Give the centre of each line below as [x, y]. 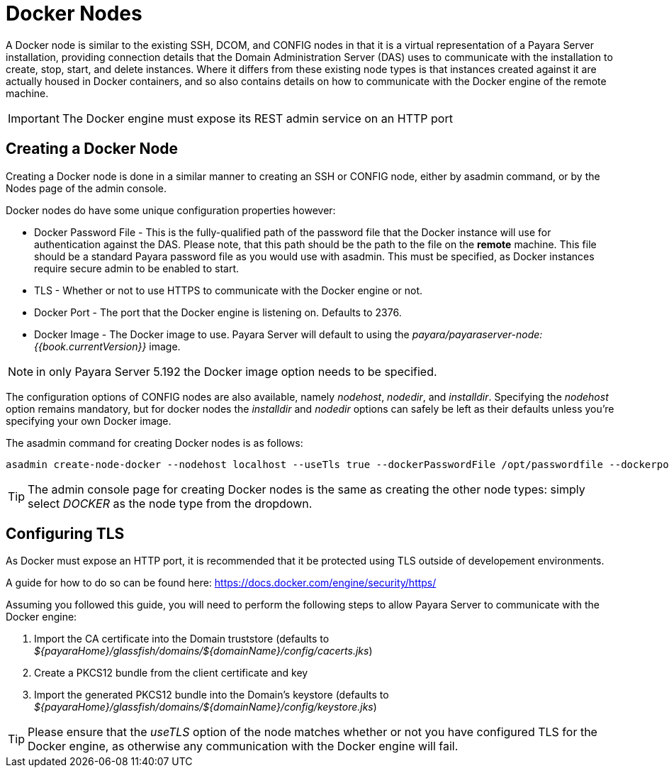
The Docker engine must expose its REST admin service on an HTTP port [257, 118]
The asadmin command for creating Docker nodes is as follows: [154, 443]
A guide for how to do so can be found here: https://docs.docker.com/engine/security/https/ [221, 583]
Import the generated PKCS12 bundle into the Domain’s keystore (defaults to [212, 695]
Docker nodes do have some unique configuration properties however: [171, 210]
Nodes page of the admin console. [86, 188]
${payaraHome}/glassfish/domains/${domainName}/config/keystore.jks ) [206, 707]
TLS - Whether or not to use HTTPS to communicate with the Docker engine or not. [229, 290]
